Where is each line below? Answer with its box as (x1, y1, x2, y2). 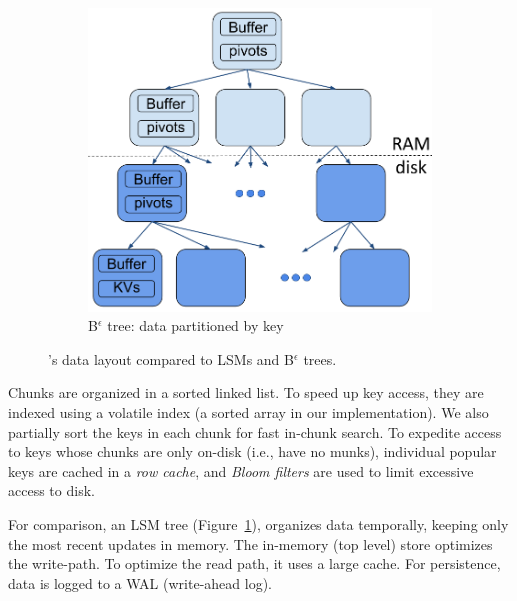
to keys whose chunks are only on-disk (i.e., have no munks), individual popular (8, 441, 497, 462)
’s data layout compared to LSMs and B (48, 348, 294, 369)
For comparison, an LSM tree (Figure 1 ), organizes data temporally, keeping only (8, 513, 509, 534)
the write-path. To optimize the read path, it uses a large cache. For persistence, (8, 553, 501, 574)
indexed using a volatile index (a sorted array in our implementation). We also (8, 401, 489, 422)
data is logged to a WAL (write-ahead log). (8, 572, 272, 593)
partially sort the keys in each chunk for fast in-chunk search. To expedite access (8, 421, 502, 442)
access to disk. (8, 480, 95, 501)
